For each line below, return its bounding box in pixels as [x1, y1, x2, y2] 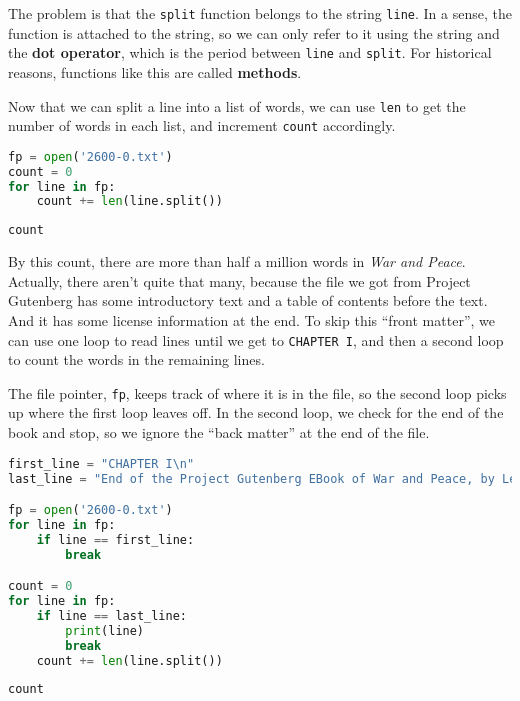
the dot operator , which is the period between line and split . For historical [8, 42, 492, 63]
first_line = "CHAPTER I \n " [8, 456, 195, 471]
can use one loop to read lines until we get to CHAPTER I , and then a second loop [8, 329, 504, 350]
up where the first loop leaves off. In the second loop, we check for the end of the [8, 402, 504, 423]
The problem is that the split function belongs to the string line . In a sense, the [8, 3, 512, 23]
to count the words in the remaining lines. [8, 349, 265, 370]
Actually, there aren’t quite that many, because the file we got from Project [8, 270, 471, 291]
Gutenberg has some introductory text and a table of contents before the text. [8, 290, 488, 311]
